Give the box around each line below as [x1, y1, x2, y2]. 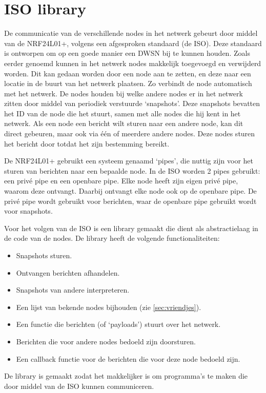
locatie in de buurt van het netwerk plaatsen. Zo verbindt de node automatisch [4, 78, 252, 89]
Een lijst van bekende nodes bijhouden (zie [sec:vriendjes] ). [16, 301, 201, 312]
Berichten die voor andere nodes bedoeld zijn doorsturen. [16, 336, 196, 346]
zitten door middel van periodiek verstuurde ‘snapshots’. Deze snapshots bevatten [4, 98, 260, 109]
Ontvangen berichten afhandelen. [16, 267, 120, 278]
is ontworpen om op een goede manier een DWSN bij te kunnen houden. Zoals [4, 48, 250, 58]
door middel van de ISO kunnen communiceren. [4, 380, 154, 391]
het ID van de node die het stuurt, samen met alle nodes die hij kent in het [4, 108, 241, 118]
